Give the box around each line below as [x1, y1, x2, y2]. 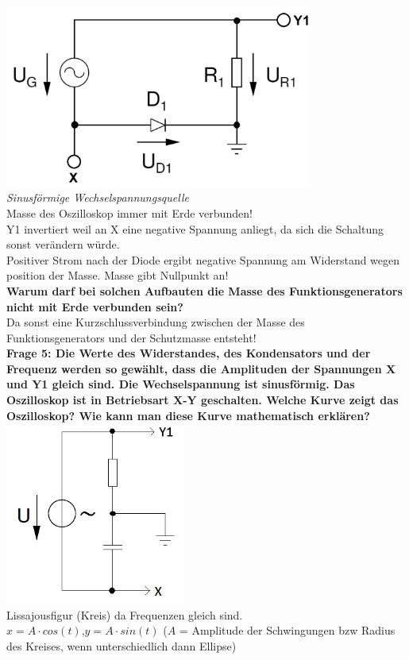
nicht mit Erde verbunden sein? [6, 298, 183, 315]
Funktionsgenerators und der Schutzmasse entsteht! [6, 329, 257, 345]
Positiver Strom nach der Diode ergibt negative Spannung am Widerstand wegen [6, 251, 400, 268]
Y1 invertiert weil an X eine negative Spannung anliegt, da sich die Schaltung [6, 220, 384, 237]
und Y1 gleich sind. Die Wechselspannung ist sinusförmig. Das [6, 376, 355, 392]
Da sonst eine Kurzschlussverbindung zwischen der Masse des [6, 314, 305, 330]
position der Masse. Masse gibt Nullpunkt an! [6, 267, 229, 284]
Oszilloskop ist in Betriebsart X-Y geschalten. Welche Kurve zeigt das [6, 392, 399, 408]
